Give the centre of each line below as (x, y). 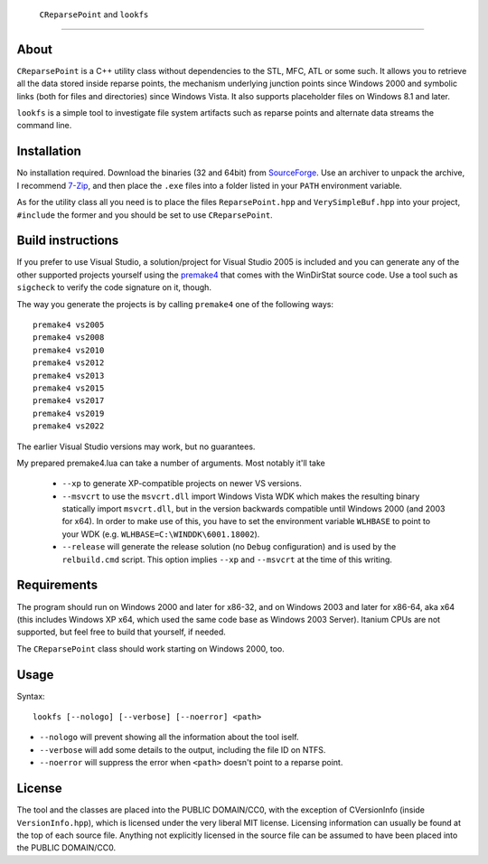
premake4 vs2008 (69, 338)
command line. (44, 126)
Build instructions (68, 241)
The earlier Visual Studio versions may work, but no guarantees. (136, 446)
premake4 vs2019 (69, 413)
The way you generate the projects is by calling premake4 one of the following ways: (175, 304)
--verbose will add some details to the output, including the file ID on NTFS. (183, 749)
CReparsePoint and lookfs (94, 14)
